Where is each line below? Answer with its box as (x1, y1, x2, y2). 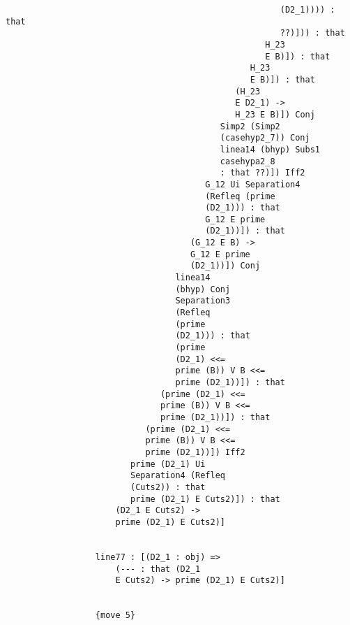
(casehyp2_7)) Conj (220, 133, 310, 143)
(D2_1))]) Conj (190, 261, 261, 271)
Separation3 (175, 296, 231, 306)
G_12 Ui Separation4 (205, 179, 300, 189)
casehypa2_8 (220, 156, 275, 166)
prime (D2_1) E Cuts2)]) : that (130, 494, 280, 504)
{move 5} (95, 610, 136, 621)
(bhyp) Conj (175, 284, 231, 294)
